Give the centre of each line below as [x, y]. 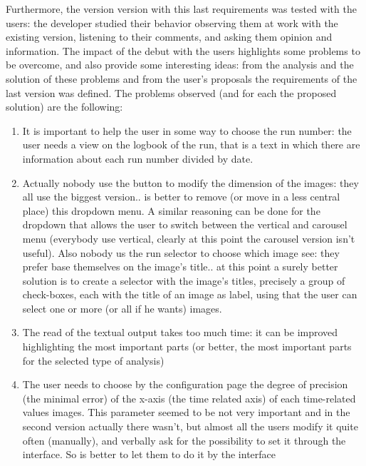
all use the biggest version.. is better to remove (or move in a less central [181, 197]
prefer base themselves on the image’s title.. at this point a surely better [180, 267]
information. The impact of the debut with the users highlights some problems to [183, 50]
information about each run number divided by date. [138, 158]
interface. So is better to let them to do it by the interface [149, 454]
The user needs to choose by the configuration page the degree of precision [185, 384]
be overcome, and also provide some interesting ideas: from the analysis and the [180, 65]
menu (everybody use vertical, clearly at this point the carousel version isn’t [189, 238]
